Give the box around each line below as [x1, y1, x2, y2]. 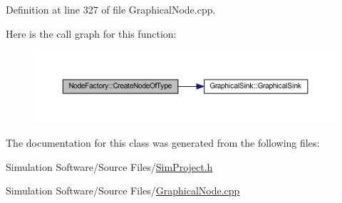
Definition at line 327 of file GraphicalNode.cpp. [6, 2, 216, 16]
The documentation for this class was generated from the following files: [6, 135, 320, 150]
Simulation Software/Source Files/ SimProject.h [6, 159, 213, 174]
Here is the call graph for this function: [6, 26, 177, 41]
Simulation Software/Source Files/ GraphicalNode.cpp [6, 183, 240, 198]
